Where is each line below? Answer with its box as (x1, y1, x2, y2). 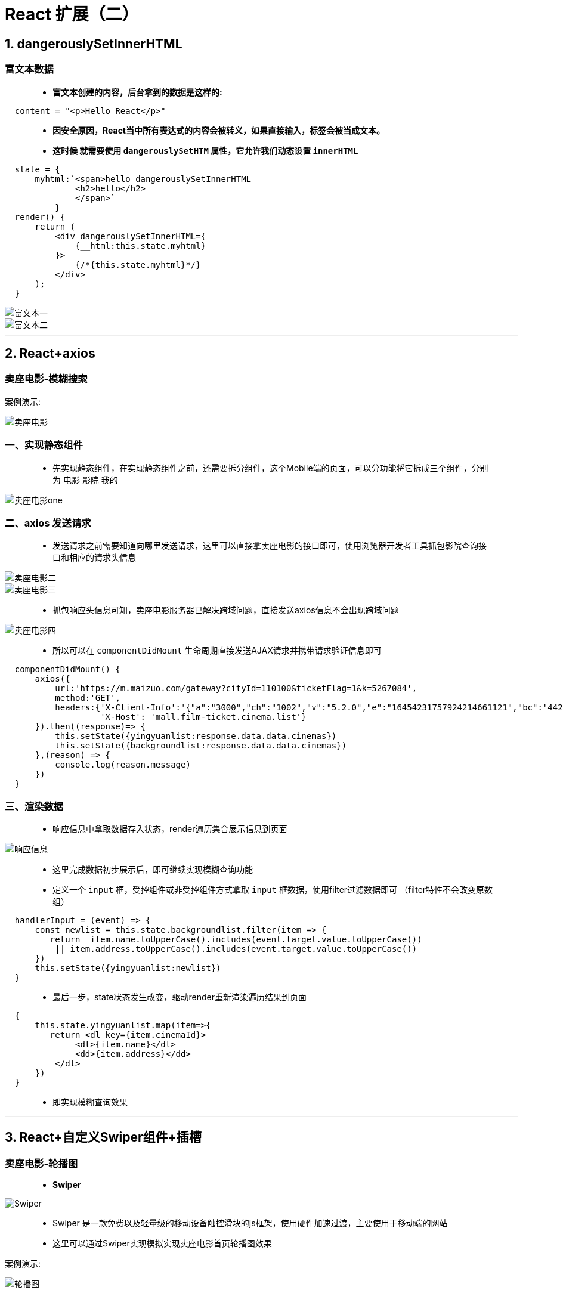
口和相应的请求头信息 (52, 552, 136, 563)
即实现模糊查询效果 (52, 1097, 128, 1108)
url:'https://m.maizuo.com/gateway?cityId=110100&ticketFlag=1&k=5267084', (55, 683, 417, 694)
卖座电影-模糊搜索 (5, 373, 88, 385)
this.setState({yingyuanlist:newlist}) (35, 963, 221, 973)
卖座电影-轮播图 (5, 1157, 78, 1170)
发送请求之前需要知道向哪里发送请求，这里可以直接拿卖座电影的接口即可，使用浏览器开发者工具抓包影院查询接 (52, 540, 487, 551)
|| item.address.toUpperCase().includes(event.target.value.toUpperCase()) (55, 944, 417, 954)
